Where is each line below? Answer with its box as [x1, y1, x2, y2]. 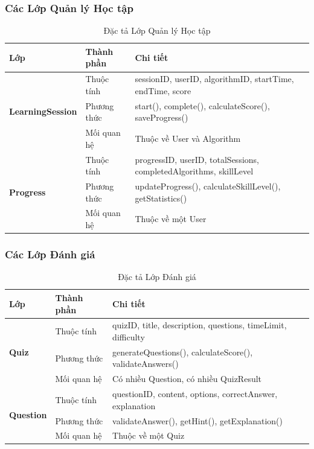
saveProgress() [135, 111, 188, 124]
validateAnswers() [112, 357, 179, 370]
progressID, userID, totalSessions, [135, 153, 259, 165]
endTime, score [135, 84, 191, 97]
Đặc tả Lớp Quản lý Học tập [103, 24, 211, 37]
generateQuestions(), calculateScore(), [112, 345, 253, 358]
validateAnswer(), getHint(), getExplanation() [112, 414, 283, 427]
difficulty [112, 330, 145, 343]
